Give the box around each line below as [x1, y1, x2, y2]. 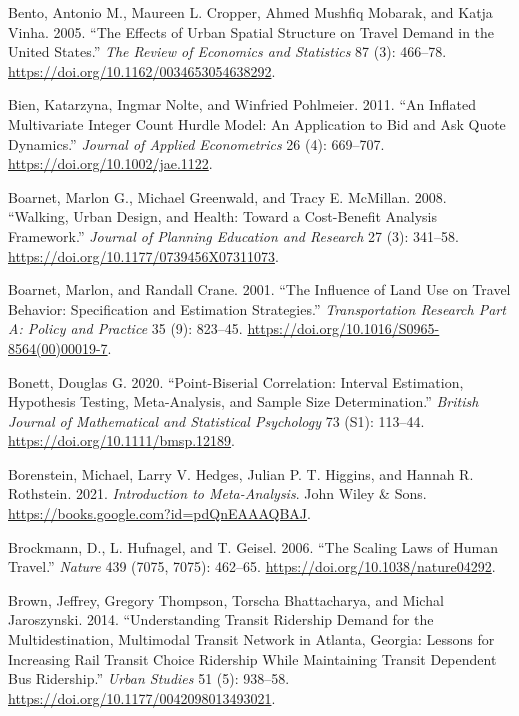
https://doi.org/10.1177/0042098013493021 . [8, 687, 276, 708]
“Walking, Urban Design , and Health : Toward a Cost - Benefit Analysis [8, 206, 438, 227]
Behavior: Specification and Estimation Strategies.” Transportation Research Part [8, 298, 506, 319]
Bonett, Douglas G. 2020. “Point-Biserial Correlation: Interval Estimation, [8, 371, 464, 392]
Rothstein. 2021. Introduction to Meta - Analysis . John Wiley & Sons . [8, 483, 427, 504]
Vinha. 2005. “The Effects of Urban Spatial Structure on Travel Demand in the [8, 21, 495, 42]
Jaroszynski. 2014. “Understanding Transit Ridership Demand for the [8, 609, 434, 630]
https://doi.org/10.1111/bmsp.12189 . [8, 430, 235, 451]
